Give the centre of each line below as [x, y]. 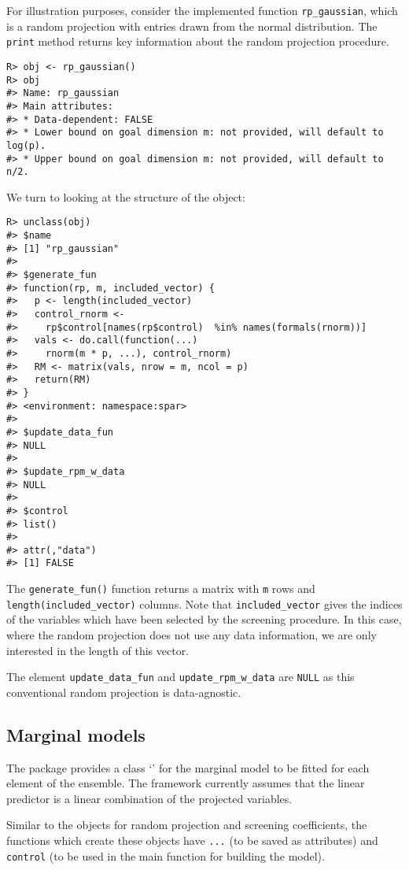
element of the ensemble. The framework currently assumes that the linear [186, 783]
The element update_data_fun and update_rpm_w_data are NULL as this [181, 677]
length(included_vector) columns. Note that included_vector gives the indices [204, 603]
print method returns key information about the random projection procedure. [198, 41]
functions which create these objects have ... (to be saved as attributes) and [192, 840]
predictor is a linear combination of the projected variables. [149, 798]
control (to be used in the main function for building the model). [166, 855]
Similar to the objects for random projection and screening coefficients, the [187, 825]
